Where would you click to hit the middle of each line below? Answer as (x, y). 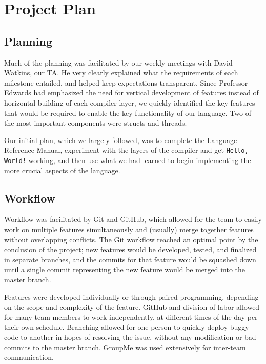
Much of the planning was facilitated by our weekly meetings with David (118, 62)
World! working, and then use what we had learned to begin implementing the (128, 160)
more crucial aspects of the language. (62, 170)
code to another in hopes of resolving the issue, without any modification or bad (130, 337)
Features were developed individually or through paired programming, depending (131, 297)
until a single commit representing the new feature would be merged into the (125, 269)
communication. (29, 357)
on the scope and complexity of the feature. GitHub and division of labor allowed (132, 307)
